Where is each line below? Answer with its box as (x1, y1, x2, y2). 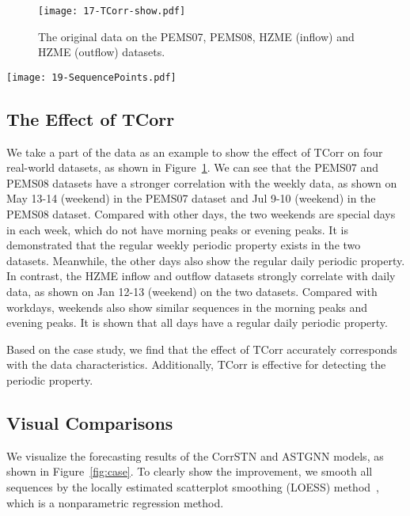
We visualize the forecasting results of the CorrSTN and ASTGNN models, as (6, 447, 384, 464)
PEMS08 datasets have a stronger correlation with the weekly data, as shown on (6, 174, 397, 191)
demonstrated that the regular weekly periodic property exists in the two (6, 237, 361, 253)
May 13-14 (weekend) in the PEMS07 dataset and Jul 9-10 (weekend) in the (6, 190, 376, 207)
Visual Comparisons (6, 411, 173, 434)
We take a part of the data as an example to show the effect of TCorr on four (6, 143, 383, 160)
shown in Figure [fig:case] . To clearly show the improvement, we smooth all (6, 463, 373, 480)
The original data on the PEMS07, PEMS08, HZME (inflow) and (38, 28, 355, 44)
